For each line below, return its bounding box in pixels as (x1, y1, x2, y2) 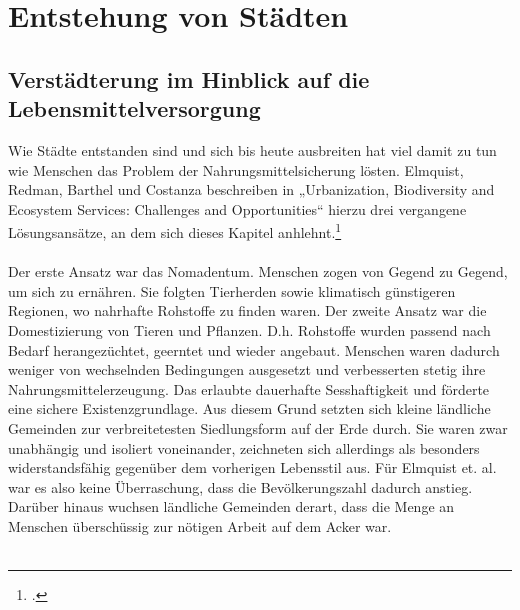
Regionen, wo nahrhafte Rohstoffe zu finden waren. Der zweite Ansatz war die (8, 300, 487, 321)
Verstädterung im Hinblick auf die (8, 63, 370, 94)
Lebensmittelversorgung (8, 93, 261, 124)
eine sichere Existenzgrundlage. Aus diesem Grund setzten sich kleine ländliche (8, 398, 491, 419)
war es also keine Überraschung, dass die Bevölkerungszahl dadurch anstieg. (8, 476, 473, 497)
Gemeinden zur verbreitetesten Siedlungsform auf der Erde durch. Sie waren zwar (8, 417, 508, 438)
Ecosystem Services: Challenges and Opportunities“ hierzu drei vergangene (8, 198, 467, 219)
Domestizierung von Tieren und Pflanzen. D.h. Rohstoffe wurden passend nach (8, 319, 491, 340)
